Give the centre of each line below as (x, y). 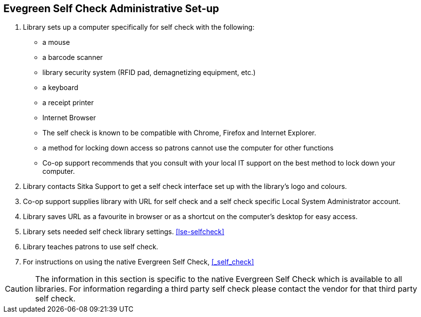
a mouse (56, 42)
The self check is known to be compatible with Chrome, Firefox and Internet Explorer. (179, 133)
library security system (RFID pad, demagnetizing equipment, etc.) (149, 73)
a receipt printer (68, 103)
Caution (19, 289)
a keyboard (60, 88)
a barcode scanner (73, 57)
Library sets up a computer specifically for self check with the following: (139, 27)
